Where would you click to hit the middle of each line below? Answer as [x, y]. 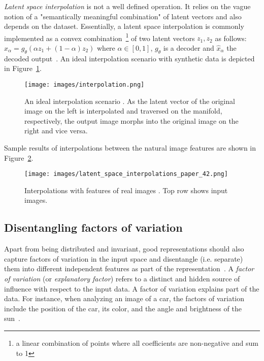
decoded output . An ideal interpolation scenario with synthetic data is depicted [129, 58]
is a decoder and [189, 48]
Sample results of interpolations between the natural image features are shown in [130, 148]
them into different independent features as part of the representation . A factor [129, 268]
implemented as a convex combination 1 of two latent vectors [100, 37]
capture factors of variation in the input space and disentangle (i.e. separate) [124, 258]
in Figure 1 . [23, 68]
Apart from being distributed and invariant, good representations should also [124, 249]
